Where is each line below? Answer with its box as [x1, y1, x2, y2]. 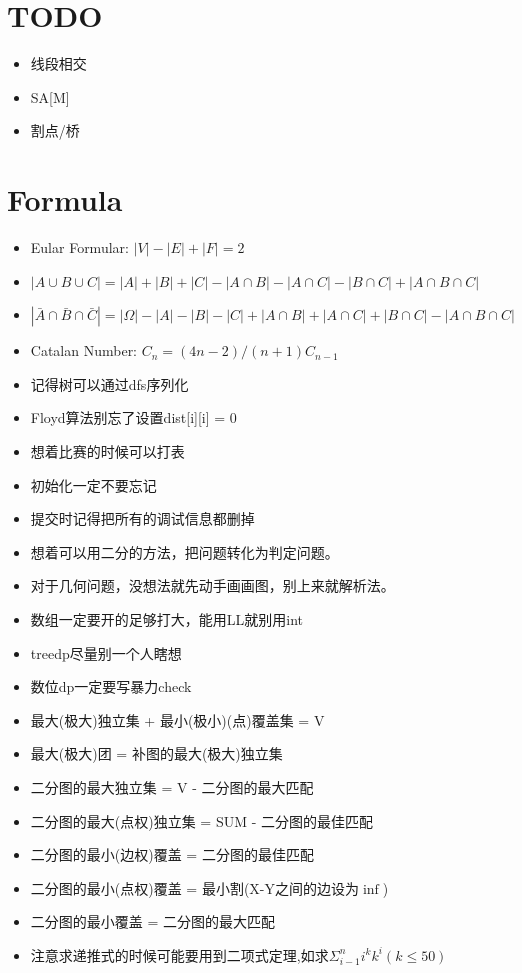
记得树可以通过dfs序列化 [30, 373, 189, 394]
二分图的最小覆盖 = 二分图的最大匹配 [30, 911, 276, 932]
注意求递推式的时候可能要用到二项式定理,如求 [30, 944, 329, 965]
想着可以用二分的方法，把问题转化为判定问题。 [30, 541, 339, 562]
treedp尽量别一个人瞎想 [30, 642, 182, 663]
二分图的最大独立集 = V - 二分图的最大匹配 [30, 776, 314, 797]
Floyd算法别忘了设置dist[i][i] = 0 [30, 407, 237, 428]
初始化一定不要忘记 [30, 474, 157, 495]
